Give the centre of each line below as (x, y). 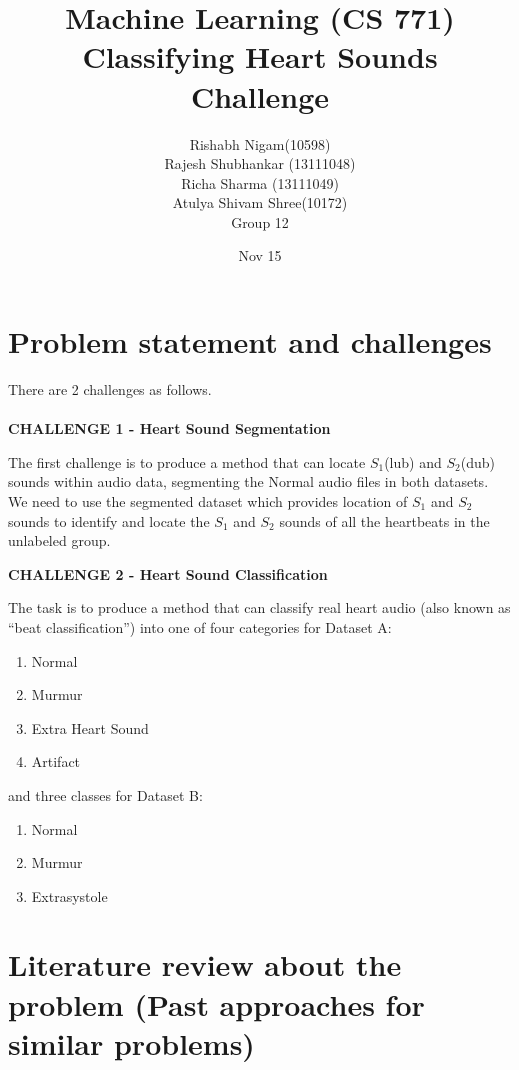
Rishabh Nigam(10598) (260, 143)
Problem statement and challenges (250, 341)
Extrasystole (69, 895)
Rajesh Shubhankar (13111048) (260, 163)
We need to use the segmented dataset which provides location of (208, 500)
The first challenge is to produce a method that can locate (187, 461)
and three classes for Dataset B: (105, 794)
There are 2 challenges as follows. (110, 389)
